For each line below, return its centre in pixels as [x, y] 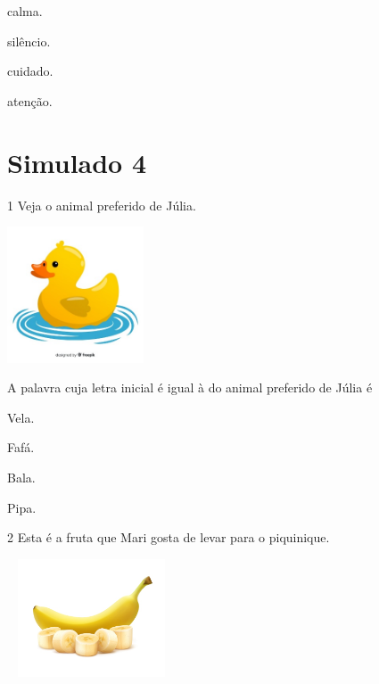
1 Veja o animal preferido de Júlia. [102, 205]
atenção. [30, 100]
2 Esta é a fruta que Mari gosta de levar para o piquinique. [169, 537]
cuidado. [30, 71]
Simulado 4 [77, 162]
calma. [25, 11]
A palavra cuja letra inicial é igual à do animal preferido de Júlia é [190, 387]
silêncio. [29, 41]
